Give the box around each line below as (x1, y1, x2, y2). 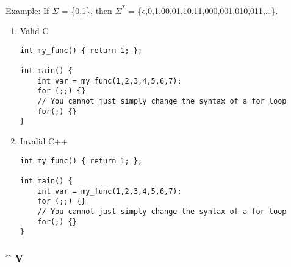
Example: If (5, 4, 49, 16)
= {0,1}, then (61, 4, 112, 16)
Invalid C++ (20, 135, 68, 148)
